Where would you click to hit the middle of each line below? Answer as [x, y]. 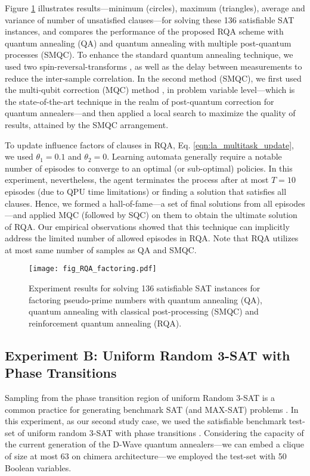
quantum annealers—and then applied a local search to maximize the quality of [150, 113]
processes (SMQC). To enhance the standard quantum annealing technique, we [149, 55]
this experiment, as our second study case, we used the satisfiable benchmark [146, 421]
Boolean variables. [38, 467]
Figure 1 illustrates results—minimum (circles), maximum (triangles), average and [155, 8]
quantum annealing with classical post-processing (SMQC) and [144, 311]
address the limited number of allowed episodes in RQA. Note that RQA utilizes [152, 238]
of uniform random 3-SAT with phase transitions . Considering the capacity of [161, 432]
